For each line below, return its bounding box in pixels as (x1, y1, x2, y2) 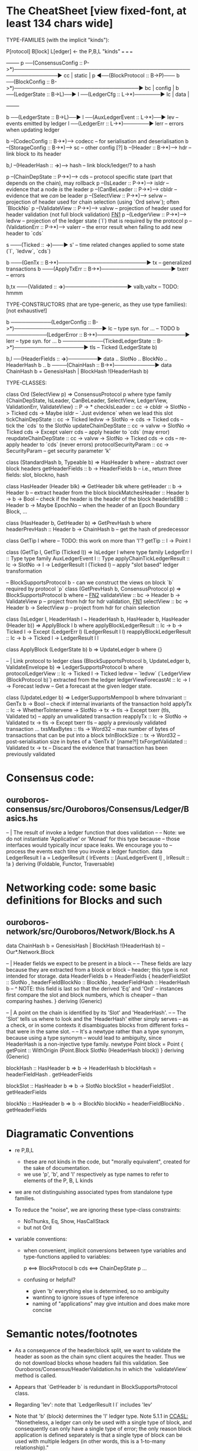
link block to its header (6, 150, 62, 157)
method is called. (14, 1372, 57, 1379)
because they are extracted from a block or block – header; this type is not (6, 966, 188, 973)
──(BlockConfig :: (6, 78, 50, 85)
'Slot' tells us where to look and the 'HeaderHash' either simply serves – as (6, 1015, 189, 1022)
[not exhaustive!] (6, 307, 47, 314)
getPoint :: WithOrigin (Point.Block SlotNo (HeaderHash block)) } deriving (6, 1046, 184, 1054)
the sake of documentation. (23, 1164, 90, 1171)
